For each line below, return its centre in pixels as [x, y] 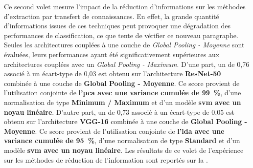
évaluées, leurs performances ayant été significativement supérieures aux [112, 54]
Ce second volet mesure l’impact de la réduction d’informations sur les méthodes [125, 6]
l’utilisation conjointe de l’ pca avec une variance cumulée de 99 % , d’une [123, 93]
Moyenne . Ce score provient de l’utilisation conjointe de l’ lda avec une [114, 131]
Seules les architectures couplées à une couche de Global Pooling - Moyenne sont [124, 45]
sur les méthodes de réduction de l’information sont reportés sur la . [106, 159]
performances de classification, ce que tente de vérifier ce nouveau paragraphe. [121, 35]
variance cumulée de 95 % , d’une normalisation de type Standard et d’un [122, 140]
